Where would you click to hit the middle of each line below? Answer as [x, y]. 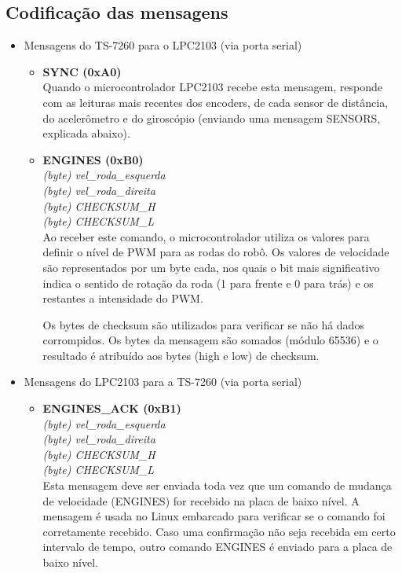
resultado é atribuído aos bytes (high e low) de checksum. [181, 355]
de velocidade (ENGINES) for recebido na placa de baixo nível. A [201, 500]
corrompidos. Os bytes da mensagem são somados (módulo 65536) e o [210, 340]
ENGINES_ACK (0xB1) [112, 408]
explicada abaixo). [86, 133]
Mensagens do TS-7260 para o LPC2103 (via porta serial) [163, 45]
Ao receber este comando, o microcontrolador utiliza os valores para [206, 236]
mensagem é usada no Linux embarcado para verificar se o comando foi [214, 516]
